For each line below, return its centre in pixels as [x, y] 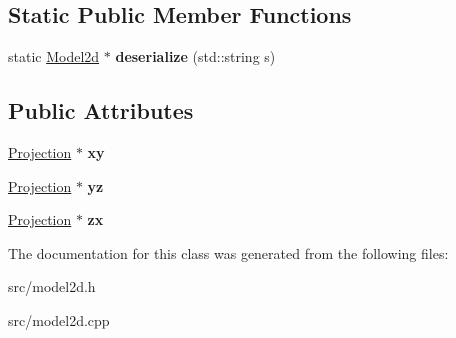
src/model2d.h [52, 286]
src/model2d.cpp [59, 319]
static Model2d [54, 56]
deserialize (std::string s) [195, 56]
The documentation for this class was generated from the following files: [228, 252]
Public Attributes [101, 110]
